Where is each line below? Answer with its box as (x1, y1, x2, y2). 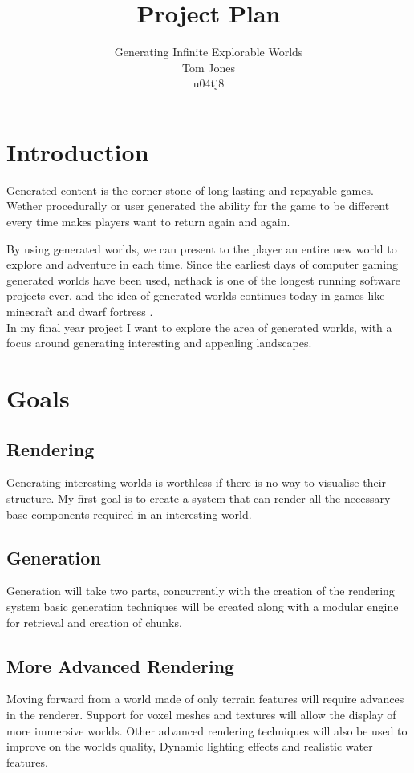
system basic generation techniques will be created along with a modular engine (6, 597, 399, 614)
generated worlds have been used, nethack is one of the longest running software (6, 271, 400, 288)
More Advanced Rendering (6, 653, 235, 678)
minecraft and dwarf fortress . (6, 303, 153, 319)
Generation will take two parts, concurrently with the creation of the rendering (6, 582, 395, 599)
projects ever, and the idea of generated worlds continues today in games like (6, 287, 385, 304)
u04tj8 (193, 75, 225, 91)
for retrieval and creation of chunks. (6, 613, 182, 630)
